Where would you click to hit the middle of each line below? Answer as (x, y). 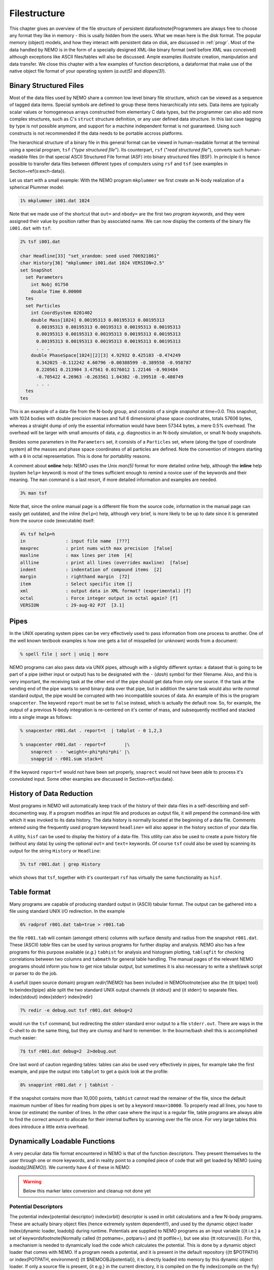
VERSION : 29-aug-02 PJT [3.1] (72, 605)
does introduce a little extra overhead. (49, 1126)
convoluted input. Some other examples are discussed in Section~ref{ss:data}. (92, 779)
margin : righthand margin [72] (75, 577)
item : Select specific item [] (76, 584)
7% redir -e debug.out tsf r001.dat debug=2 (76, 1010)
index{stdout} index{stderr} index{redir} (51, 997)
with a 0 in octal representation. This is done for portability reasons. (80, 456)
